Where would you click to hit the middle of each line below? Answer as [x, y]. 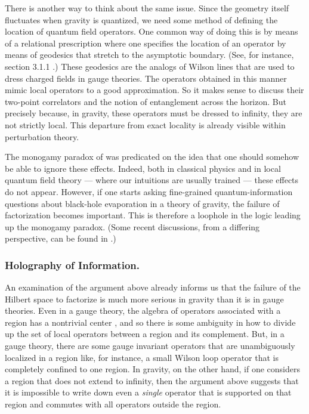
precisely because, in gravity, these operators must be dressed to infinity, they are [154, 113]
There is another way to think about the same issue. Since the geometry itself [147, 8]
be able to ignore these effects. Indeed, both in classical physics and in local [143, 168]
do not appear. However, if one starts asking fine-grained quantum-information [149, 191]
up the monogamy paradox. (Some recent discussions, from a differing [132, 226]
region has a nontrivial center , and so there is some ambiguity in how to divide [150, 322]
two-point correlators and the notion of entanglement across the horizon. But [146, 101]
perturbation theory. [42, 136]
